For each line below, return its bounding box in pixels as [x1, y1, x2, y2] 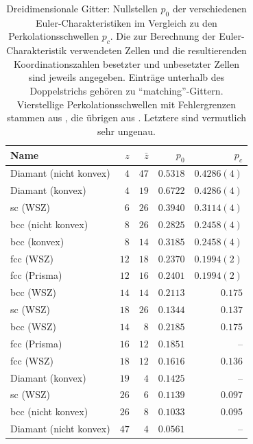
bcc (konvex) [10, 234, 64, 248]
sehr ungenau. [97, 123, 156, 138]
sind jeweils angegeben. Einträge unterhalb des [28, 70, 225, 84]
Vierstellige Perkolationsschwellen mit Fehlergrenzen [16, 97, 237, 111]
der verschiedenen [172, 1, 247, 15]
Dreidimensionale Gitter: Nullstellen [6, 1, 158, 15]
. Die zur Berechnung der [110, 29, 216, 43]
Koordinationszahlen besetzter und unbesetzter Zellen [13, 56, 239, 71]
